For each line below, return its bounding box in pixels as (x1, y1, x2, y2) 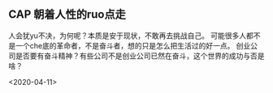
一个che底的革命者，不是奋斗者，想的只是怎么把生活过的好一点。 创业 (15, 40, 251, 50)
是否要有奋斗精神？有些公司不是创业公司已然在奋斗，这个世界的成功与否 (15, 51, 258, 61)
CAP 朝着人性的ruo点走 (8, 7, 126, 22)
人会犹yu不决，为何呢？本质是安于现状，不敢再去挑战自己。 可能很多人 (8, 31, 247, 40)
